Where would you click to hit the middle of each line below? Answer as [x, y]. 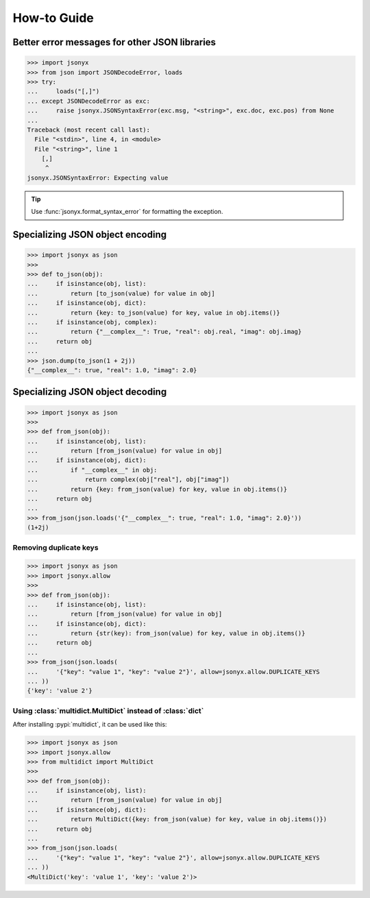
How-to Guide [53, 18]
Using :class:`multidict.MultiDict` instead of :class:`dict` [108, 711]
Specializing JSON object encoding [90, 235]
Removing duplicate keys [56, 547]
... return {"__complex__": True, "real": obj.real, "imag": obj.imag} [164, 332]
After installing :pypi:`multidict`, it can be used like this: [90, 725]
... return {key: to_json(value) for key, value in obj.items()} [153, 313]
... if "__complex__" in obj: [92, 470]
